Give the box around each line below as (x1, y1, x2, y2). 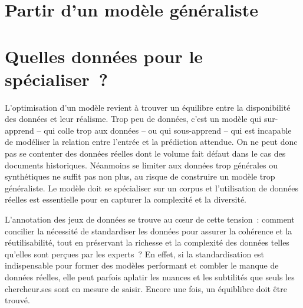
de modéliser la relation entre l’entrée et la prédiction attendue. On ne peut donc (5, 135, 298, 148)
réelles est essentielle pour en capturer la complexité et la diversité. (5, 193, 247, 206)
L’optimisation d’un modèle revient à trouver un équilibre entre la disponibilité (5, 101, 291, 113)
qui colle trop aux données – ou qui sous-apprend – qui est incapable (44, 124, 292, 136)
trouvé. (5, 294, 30, 306)
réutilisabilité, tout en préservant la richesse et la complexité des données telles (5, 236, 289, 249)
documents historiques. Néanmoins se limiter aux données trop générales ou (5, 158, 278, 171)
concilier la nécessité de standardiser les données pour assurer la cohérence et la (5, 224, 292, 237)
